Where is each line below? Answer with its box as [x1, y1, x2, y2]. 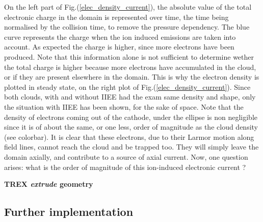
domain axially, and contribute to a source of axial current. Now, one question [4, 151, 248, 162]
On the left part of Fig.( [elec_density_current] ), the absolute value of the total [4, 2, 252, 12]
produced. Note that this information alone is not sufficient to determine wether [4, 51, 254, 62]
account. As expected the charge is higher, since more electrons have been [4, 41, 234, 52]
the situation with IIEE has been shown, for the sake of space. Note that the [4, 101, 244, 112]
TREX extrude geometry [4, 179, 93, 189]
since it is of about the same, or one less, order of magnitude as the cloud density [4, 121, 258, 132]
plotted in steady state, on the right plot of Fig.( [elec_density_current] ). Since [4, 81, 251, 92]
